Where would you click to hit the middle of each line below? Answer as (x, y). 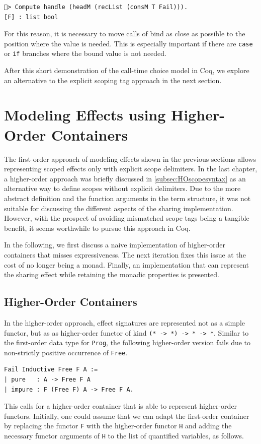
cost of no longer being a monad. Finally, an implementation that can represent (126, 264)
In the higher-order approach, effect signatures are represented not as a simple (124, 322)
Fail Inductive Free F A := (51, 370)
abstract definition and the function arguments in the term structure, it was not (127, 198)
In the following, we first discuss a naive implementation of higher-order (115, 245)
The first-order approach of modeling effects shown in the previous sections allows (130, 158)
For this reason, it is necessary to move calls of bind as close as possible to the (125, 34)
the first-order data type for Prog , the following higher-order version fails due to (127, 342)
